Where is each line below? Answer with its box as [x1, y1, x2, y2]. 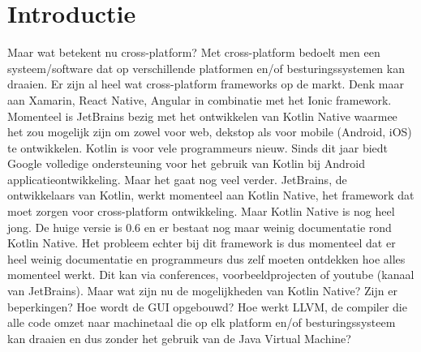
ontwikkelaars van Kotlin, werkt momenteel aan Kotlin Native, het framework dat [7, 187, 415, 204]
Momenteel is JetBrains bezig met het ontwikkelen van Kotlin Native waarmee [7, 107, 397, 124]
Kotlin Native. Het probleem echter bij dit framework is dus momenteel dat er [7, 234, 396, 251]
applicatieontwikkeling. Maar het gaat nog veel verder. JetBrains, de [7, 170, 347, 187]
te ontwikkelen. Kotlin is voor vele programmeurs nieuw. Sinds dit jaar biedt [7, 139, 389, 156]
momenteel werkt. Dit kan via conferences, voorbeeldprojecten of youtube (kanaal [7, 266, 415, 283]
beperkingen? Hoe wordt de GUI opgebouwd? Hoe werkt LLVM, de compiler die [7, 298, 407, 315]
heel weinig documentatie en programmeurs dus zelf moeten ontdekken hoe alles [7, 250, 406, 267]
